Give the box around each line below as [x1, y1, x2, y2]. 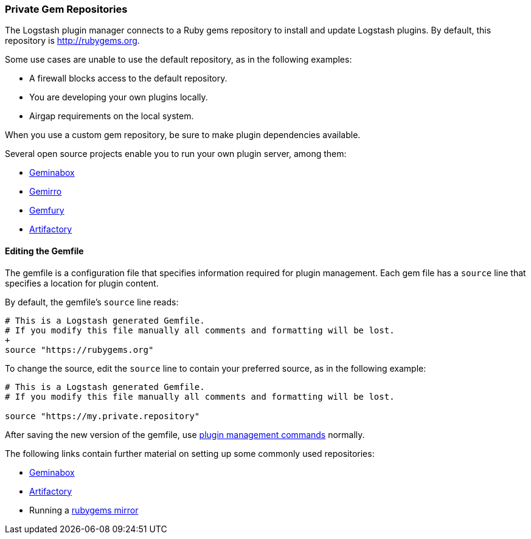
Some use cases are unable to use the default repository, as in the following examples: [5, 54, 352, 65]
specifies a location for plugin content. [5, 277, 159, 288]
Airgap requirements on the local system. [29, 111, 194, 122]
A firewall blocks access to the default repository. [29, 73, 227, 84]
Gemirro [29, 186, 62, 197]
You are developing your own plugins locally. [29, 92, 208, 103]
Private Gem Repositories [5, 3, 128, 15]
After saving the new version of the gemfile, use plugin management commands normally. [5, 429, 365, 440]
